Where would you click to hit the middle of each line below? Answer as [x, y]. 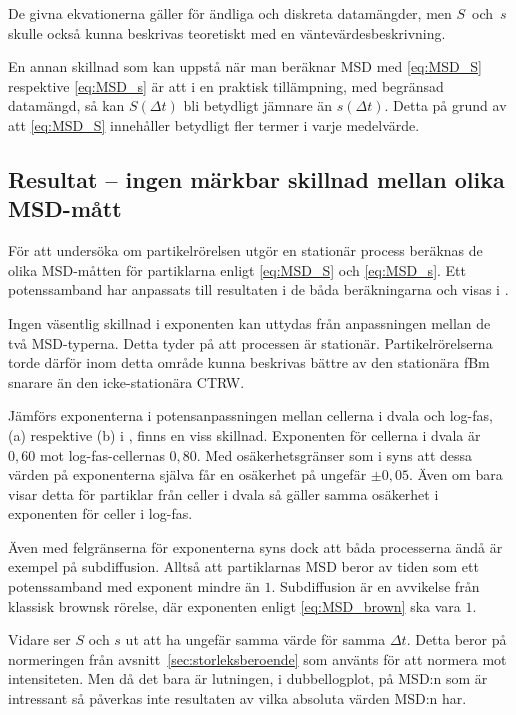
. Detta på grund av [445, 105]
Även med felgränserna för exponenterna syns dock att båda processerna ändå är [255, 546]
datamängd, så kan [66, 105]
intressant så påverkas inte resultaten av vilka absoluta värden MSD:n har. [237, 698]
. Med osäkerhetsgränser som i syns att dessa [334, 454]
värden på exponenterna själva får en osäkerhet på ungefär [187, 474]
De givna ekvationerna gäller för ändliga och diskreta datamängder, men [230, 13]
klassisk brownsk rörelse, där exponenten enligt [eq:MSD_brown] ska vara [234, 605]
